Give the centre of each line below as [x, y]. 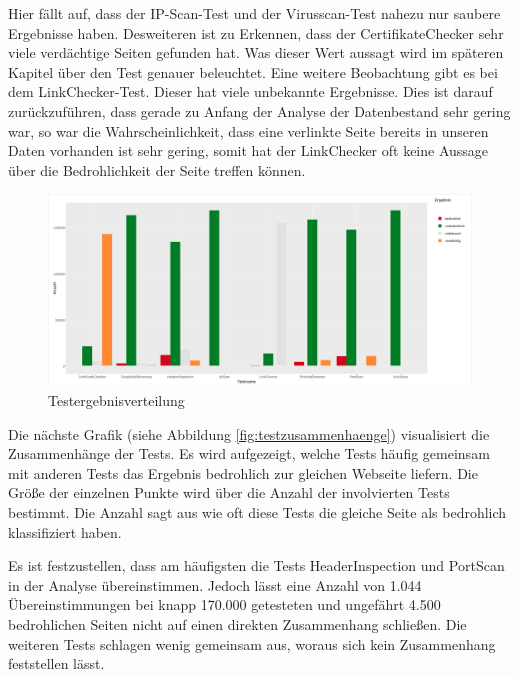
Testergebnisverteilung [116, 400]
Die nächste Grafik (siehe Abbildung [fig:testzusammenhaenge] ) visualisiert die [249, 433]
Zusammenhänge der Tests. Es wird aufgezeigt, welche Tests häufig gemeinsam [249, 453]
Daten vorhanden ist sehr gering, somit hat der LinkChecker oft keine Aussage [248, 150]
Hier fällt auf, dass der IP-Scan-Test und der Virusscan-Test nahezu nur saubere [254, 13]
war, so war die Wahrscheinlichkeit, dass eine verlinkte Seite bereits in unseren [248, 130]
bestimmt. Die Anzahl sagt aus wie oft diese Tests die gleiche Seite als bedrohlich [257, 512]
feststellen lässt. [56, 663]
